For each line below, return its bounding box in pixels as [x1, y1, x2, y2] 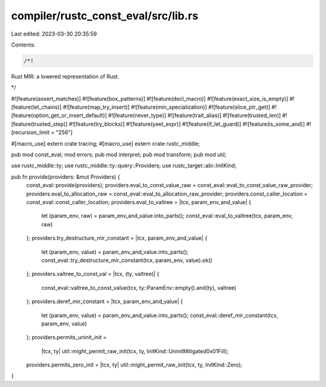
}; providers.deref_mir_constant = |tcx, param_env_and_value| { [26, 298, 184, 305]
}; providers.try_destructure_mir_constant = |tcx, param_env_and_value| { [26, 234, 208, 241]
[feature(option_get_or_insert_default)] [11, 112, 107, 119]
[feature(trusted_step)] [11, 120, 68, 127]
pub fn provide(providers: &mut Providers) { [11, 173, 120, 181]
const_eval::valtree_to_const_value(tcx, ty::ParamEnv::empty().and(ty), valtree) [41, 284, 237, 291]
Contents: [11, 41, 36, 48]
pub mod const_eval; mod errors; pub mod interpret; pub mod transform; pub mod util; [11, 151, 226, 158]
